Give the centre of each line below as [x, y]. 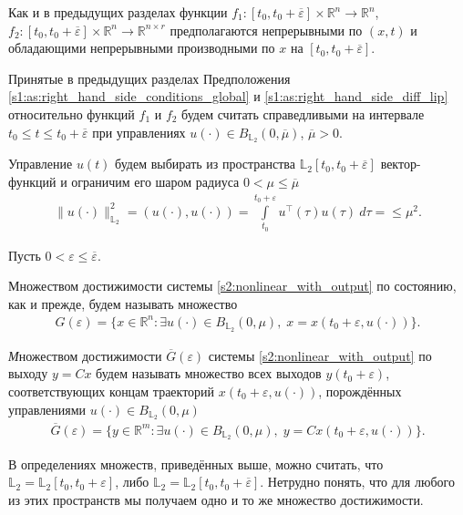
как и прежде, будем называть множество [123, 303]
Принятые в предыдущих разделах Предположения [149, 78]
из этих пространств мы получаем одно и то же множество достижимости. [216, 499]
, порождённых [360, 391]
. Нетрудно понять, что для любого [357, 482]
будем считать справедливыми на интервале [303, 113]
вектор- [401, 164]
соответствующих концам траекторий [112, 391]
